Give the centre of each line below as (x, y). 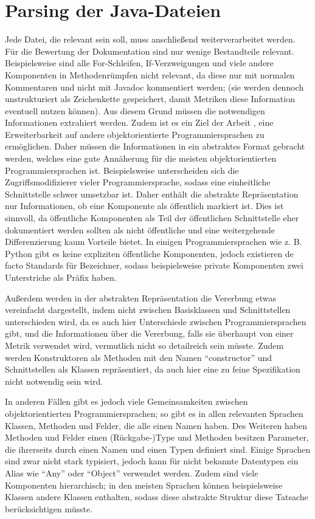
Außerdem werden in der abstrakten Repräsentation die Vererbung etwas (140, 297)
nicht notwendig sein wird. (54, 381)
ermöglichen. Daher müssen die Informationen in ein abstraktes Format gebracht (155, 146)
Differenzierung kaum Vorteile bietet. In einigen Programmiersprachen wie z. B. (154, 242)
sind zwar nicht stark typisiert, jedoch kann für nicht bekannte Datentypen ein (152, 461)
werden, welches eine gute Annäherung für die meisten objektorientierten (141, 158)
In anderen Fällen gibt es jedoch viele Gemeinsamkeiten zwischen (126, 401)
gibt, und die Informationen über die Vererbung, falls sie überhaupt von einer (149, 333)
